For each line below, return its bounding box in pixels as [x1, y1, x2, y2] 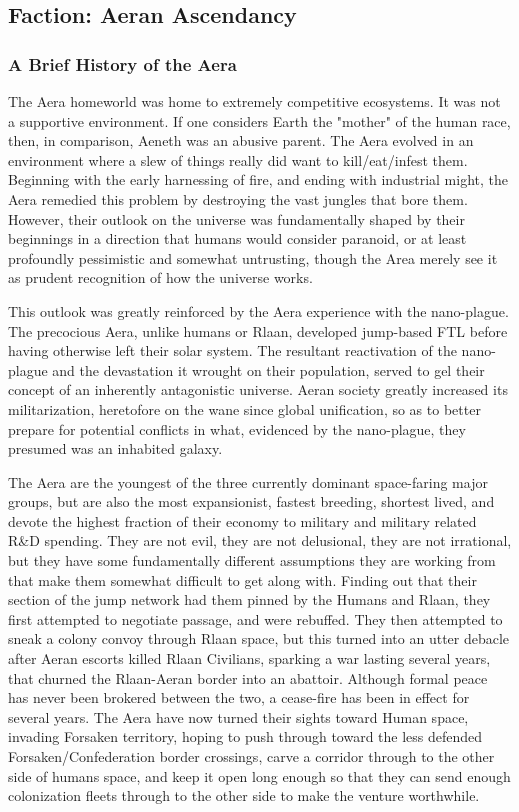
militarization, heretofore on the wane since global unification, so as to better [8, 398, 481, 419]
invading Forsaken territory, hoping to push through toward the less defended [8, 726, 483, 747]
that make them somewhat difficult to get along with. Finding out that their [8, 569, 477, 590]
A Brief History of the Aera [8, 51, 237, 76]
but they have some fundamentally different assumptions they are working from [8, 550, 496, 571]
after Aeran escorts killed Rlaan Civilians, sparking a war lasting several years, [8, 648, 491, 669]
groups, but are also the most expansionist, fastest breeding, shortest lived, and [8, 491, 495, 512]
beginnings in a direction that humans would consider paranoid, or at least [8, 228, 467, 249]
